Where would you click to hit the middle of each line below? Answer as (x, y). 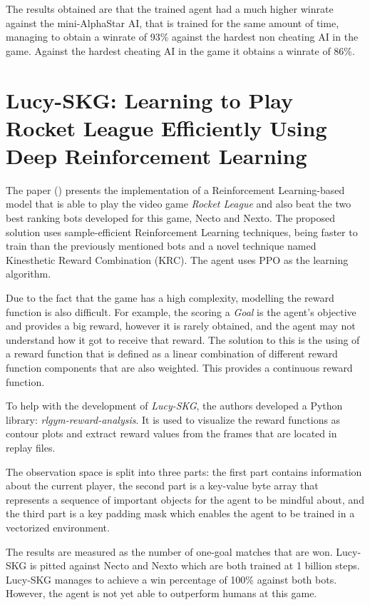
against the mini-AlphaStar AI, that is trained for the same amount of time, (173, 22)
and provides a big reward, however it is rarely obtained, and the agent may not (181, 326)
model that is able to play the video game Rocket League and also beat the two (179, 204)
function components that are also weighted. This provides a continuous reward (179, 367)
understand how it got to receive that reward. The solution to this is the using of (183, 339)
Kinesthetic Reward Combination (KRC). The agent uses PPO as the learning (177, 259)
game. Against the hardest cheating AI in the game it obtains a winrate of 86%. (180, 50)
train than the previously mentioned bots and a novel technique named (161, 246)
